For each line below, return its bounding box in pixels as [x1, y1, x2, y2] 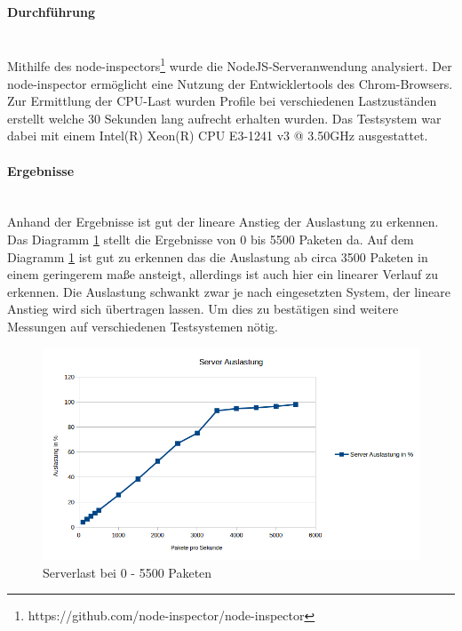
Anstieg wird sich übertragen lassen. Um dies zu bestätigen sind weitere [7, 300, 399, 318]
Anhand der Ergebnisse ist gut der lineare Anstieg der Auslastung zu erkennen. [7, 212, 439, 231]
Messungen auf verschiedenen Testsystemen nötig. [7, 316, 278, 335]
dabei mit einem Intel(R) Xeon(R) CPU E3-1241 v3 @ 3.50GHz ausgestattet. [7, 126, 428, 145]
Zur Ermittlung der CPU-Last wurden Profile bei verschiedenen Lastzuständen [7, 92, 437, 110]
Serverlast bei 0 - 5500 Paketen [43, 563, 212, 581]
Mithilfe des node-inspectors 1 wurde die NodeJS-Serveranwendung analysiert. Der [7, 54, 452, 76]
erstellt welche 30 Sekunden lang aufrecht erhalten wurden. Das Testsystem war [7, 108, 442, 127]
